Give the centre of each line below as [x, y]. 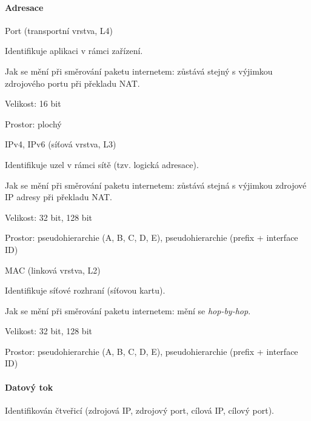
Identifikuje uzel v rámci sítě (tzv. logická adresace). [102, 164]
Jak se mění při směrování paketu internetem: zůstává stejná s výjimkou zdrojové [156, 185]
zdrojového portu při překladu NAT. [72, 83]
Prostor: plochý [33, 123]
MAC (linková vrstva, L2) [53, 270]
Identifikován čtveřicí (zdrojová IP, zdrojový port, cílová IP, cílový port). [139, 410]
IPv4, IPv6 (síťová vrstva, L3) [61, 144]
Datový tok [29, 387]
